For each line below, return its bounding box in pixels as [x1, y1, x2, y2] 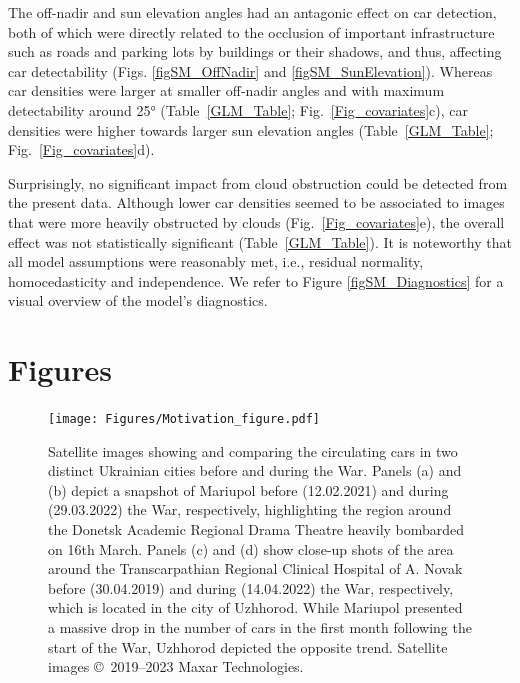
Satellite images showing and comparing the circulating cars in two [48, 440, 458, 461]
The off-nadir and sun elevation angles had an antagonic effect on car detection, [8, 2, 497, 22]
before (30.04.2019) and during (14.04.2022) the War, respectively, [48, 577, 454, 598]
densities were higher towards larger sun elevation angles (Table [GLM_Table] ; [8, 119, 494, 140]
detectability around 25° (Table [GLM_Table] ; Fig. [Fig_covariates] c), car [8, 99, 469, 120]
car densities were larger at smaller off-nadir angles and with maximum [8, 80, 445, 101]
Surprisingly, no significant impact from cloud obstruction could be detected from [8, 172, 508, 193]
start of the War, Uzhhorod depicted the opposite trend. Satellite [48, 636, 448, 657]
